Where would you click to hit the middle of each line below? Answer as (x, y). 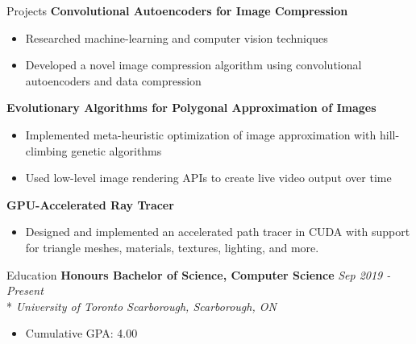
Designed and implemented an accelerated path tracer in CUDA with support (218, 232)
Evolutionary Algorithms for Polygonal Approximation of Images (191, 108)
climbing (46, 150)
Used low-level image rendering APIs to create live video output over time (208, 178)
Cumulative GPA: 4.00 (81, 333)
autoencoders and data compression (113, 80)
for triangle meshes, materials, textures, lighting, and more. (172, 247)
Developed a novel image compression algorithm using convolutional (193, 65)
